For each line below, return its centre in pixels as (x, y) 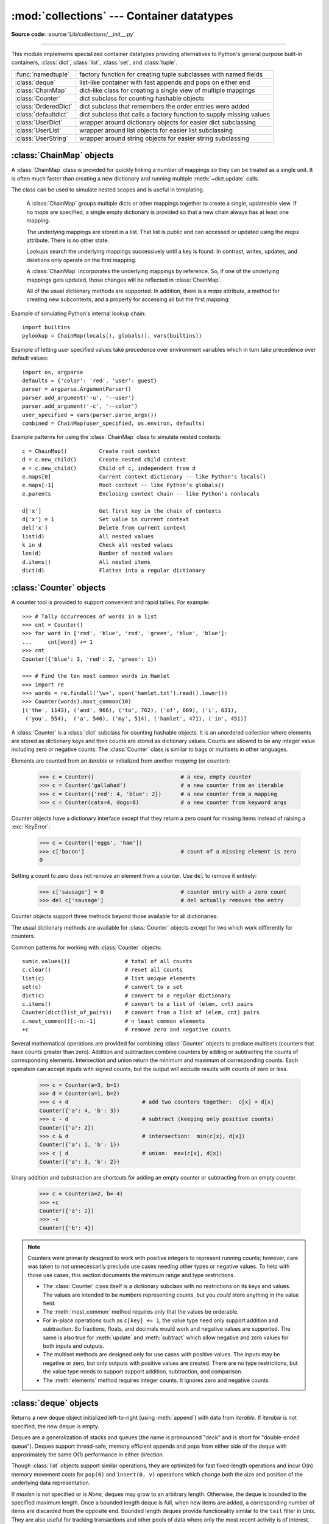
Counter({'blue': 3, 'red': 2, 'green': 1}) (90, 659)
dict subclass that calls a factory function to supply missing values (175, 114)
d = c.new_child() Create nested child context (104, 460)
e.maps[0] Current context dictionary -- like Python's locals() (144, 476)
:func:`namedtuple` (42, 74)
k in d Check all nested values (98, 545)
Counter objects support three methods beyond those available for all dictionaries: (115, 916)
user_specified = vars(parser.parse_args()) (90, 415)
